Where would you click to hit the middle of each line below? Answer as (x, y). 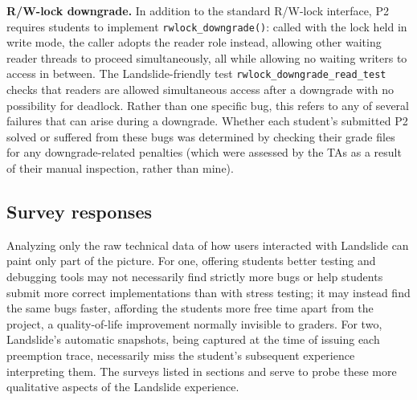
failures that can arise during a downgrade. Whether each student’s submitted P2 (207, 121)
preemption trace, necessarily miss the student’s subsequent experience (181, 355)
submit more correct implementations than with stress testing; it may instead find (208, 292)
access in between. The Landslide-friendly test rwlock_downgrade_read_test (196, 73)
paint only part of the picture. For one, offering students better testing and (191, 261)
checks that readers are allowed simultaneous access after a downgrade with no (200, 90)
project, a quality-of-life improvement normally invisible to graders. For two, (194, 323)
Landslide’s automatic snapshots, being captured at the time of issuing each (193, 339)
